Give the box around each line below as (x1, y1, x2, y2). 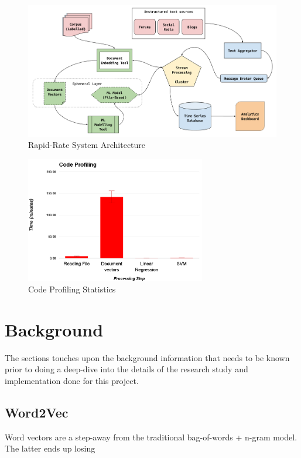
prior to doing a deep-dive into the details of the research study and (5, 363, 248, 375)
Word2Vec (5, 403, 69, 421)
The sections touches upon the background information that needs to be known (5, 351, 290, 363)
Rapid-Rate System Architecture (28, 139, 146, 151)
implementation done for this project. (5, 374, 139, 386)
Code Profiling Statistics (28, 282, 116, 295)
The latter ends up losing (5, 442, 95, 454)
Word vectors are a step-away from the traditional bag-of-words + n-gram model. (5, 430, 297, 443)
